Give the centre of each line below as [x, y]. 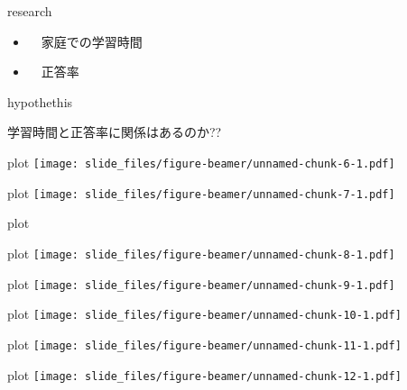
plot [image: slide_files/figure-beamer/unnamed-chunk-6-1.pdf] [201, 162]
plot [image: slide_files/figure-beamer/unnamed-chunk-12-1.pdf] [204, 374]
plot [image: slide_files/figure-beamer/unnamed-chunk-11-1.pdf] [204, 344]
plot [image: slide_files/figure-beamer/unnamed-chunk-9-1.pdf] [201, 283]
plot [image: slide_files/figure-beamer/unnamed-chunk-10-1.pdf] [204, 314]
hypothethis [40, 101]
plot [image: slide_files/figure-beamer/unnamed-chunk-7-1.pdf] [201, 192]
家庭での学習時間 [92, 41]
